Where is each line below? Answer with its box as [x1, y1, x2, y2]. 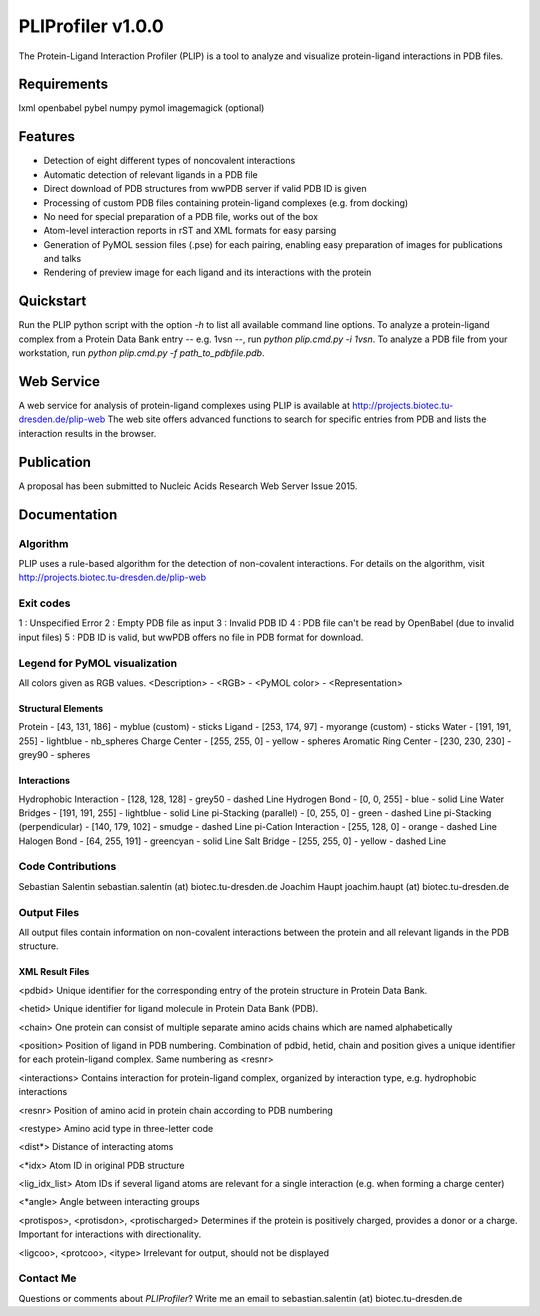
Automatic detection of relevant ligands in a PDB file [43, 168, 259, 180]
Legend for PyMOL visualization [18, 656, 178, 670]
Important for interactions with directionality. [18, 1228, 202, 1240]
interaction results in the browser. [18, 427, 157, 439]
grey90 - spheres [18, 749, 91, 761]
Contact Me [18, 1271, 77, 1285]
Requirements [18, 76, 109, 93]
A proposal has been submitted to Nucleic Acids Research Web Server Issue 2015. [18, 480, 358, 492]
